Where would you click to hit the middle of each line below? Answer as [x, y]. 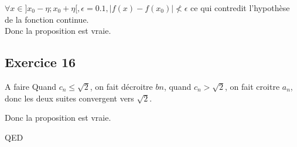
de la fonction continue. [47, 19]
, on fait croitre [252, 86]
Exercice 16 [40, 62]
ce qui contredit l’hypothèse [240, 8]
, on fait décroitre [121, 86]
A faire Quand [30, 86]
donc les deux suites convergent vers [69, 98]
